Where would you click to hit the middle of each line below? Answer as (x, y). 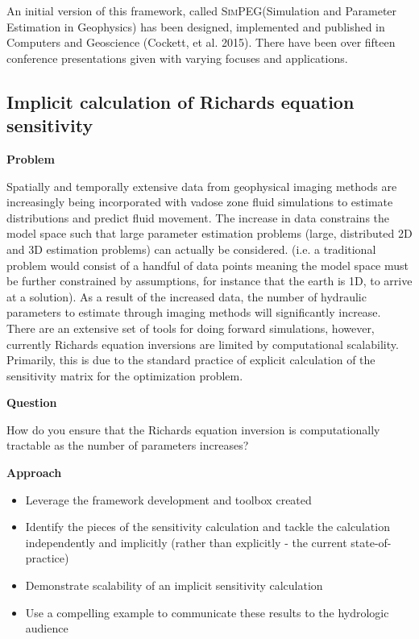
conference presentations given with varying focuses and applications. (177, 58)
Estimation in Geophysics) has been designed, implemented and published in (196, 26)
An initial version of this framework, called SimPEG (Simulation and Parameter (202, 10)
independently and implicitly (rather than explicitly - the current (186, 542)
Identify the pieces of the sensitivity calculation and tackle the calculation (207, 527)
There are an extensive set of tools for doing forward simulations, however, (191, 328)
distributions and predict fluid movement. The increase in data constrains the (198, 217)
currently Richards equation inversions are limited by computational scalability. (203, 344)
